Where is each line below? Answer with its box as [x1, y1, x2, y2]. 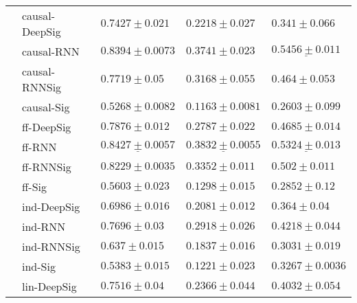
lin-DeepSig [22, 278, 77, 294]
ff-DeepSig [22, 119, 71, 135]
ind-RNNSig [22, 238, 80, 254]
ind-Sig [22, 258, 56, 274]
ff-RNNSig [22, 159, 71, 175]
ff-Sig [22, 179, 47, 194]
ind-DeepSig [22, 199, 80, 214]
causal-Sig [22, 99, 70, 115]
